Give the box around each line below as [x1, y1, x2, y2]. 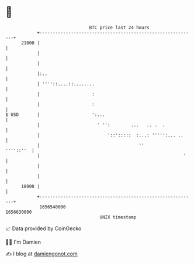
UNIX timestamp [99, 214, 137, 220]
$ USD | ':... [5, 111, 106, 118]
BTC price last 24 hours [89, 25, 150, 30]
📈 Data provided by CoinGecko [5, 225, 82, 232]
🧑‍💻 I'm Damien [5, 238, 41, 245]
